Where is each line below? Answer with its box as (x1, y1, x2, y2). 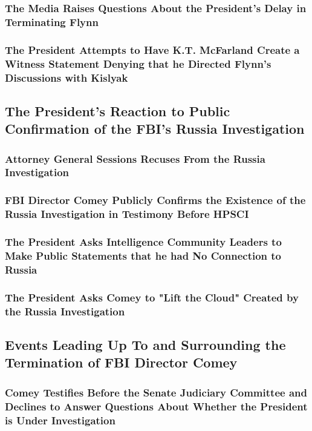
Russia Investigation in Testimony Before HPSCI (5, 206, 249, 222)
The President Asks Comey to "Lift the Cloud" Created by (5, 289, 299, 304)
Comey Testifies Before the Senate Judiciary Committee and (5, 384, 307, 400)
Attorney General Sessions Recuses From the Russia (5, 151, 265, 166)
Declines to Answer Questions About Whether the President (5, 398, 308, 413)
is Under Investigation (5, 412, 115, 427)
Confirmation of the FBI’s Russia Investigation (5, 119, 305, 138)
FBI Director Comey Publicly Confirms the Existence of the (5, 192, 306, 208)
